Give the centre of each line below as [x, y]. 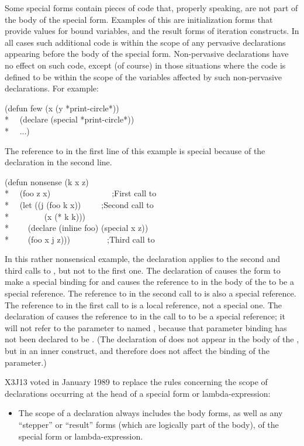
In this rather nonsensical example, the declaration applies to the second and [143, 259]
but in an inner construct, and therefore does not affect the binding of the [137, 351]
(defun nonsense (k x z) [47, 181]
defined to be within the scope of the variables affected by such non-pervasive [144, 76]
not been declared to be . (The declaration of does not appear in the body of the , [152, 339]
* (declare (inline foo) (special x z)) [77, 228]
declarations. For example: [52, 88]
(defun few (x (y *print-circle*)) [62, 108]
